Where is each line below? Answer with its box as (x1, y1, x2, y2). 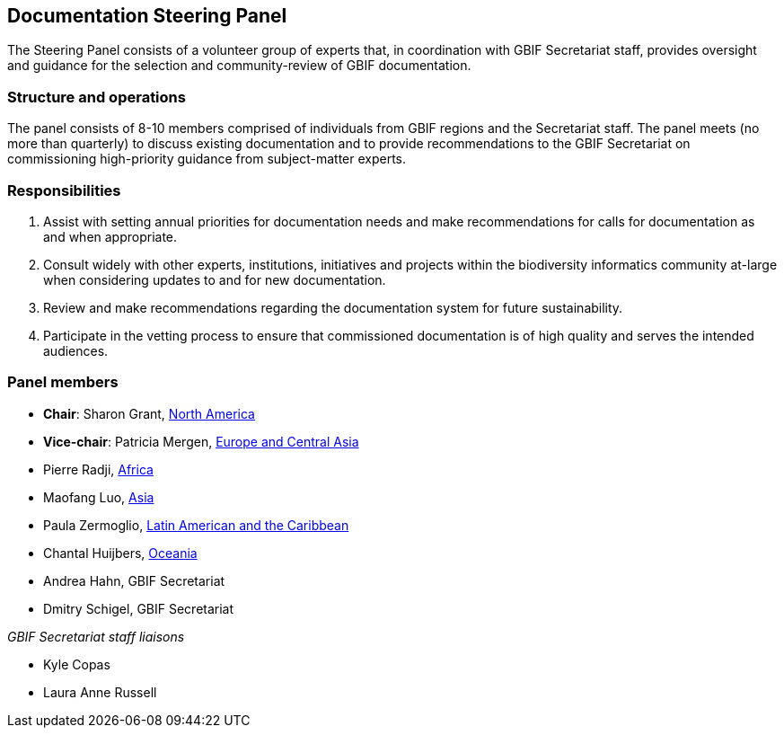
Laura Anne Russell (43, 684, 157, 700)
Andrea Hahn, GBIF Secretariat (43, 572, 225, 589)
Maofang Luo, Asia (43, 489, 154, 505)
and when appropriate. (43, 228, 178, 244)
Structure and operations (7, 87, 186, 106)
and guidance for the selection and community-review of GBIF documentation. (7, 58, 471, 74)
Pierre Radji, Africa (43, 461, 154, 477)
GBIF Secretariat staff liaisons (7, 628, 185, 644)
